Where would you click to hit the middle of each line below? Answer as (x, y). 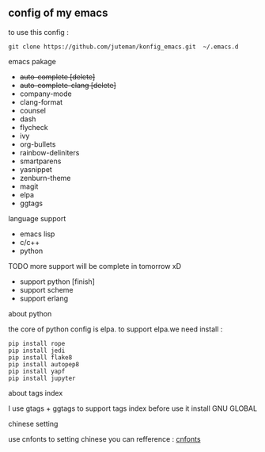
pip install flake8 (40, 357)
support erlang (44, 298)
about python (30, 313)
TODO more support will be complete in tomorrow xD (95, 266)
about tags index (36, 393)
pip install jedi (37, 350)
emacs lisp (37, 234)
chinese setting (33, 423)
